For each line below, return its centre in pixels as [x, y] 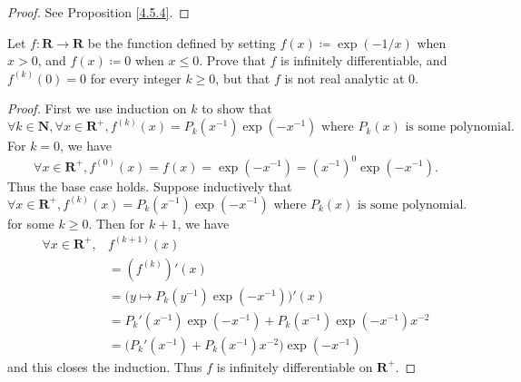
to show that [237, 108]
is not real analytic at [344, 78]
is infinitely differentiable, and [364, 60]
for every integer [136, 78]
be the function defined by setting [182, 42]
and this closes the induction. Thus [105, 366]
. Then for [117, 223]
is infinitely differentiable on [295, 366]
